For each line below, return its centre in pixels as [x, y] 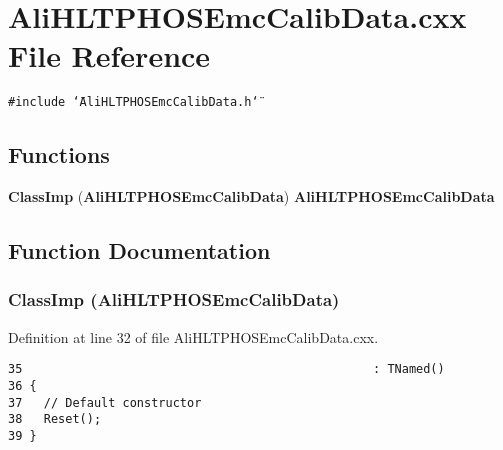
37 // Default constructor [105, 402]
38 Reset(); [55, 419]
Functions [59, 154]
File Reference [109, 55]
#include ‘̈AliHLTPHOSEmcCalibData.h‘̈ [133, 102]
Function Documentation [139, 250]
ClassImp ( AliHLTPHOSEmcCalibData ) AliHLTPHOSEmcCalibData [251, 196]
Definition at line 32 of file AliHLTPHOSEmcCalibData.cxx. [193, 336]
